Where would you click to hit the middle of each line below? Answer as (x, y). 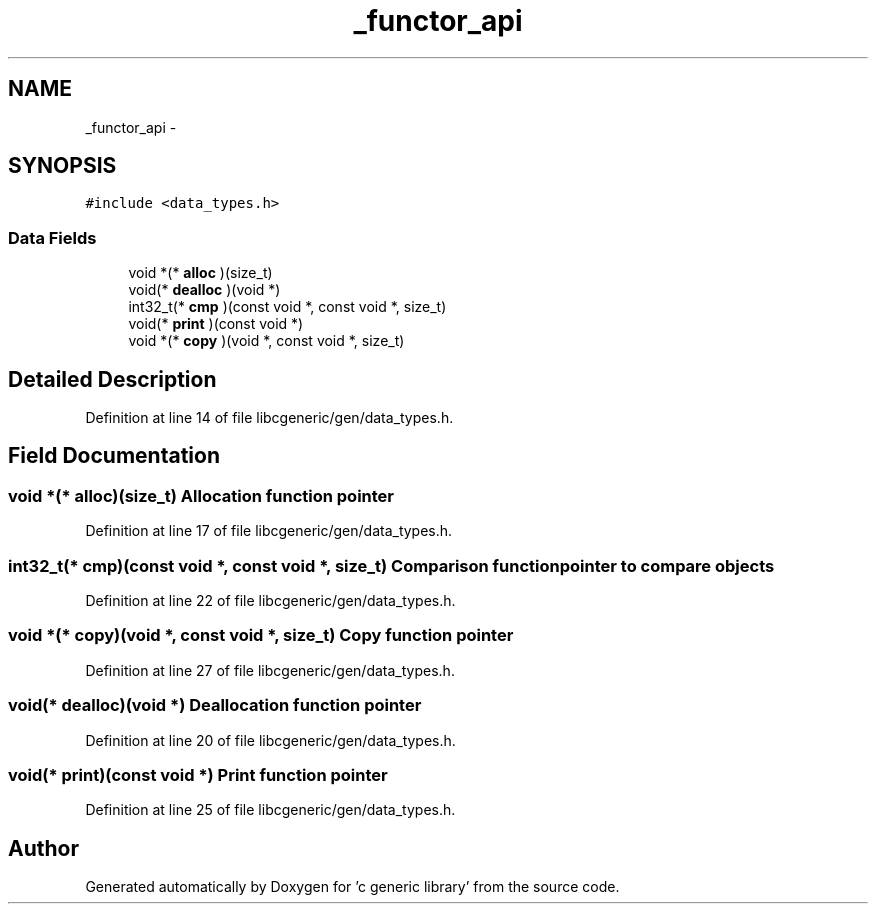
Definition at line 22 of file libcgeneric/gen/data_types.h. (270, 600)
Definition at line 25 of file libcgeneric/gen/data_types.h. (270, 810)
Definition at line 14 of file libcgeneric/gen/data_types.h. (269, 418)
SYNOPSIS (62, 166)
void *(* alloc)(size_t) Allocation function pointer (201, 495)
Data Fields (52, 237)
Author (43, 848)
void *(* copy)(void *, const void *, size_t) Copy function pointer (261, 635)
